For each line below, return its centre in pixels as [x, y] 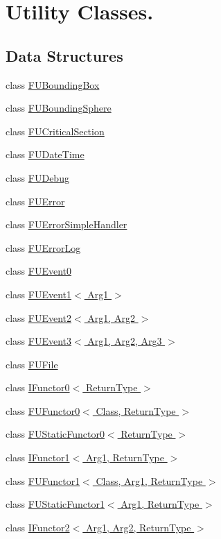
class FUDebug [37, 177]
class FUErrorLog [43, 247]
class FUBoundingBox [53, 84]
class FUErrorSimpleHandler [67, 224]
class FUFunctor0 [43, 410]
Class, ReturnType [136, 410]
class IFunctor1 [38, 457]
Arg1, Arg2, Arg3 [125, 341]
